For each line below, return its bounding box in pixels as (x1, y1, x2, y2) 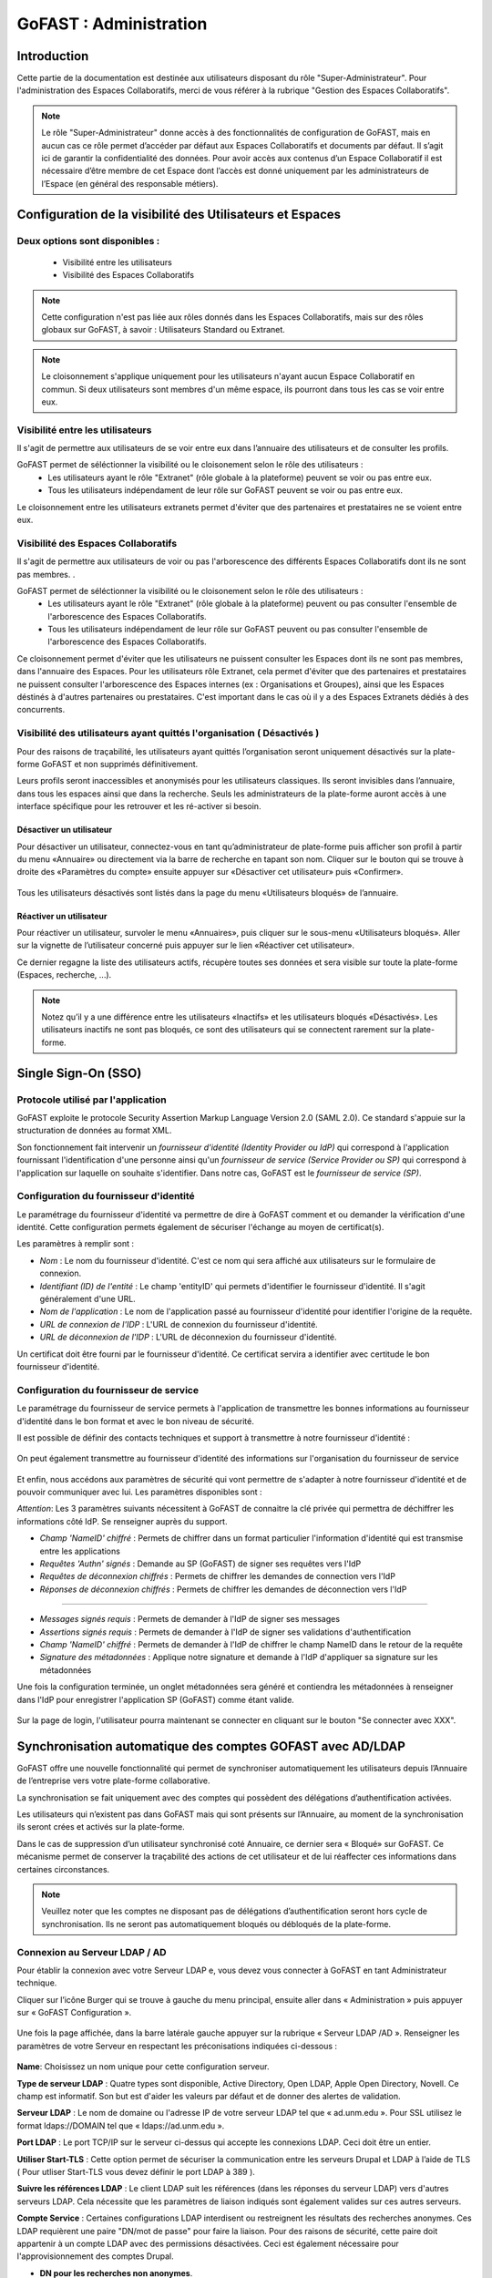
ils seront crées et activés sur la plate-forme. (16, 1821, 186, 1832)
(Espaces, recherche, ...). (16, 970, 112, 980)
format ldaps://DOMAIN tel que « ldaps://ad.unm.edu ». (16, 2119, 225, 2131)
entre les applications (39, 1545, 120, 1556)
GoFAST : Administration (16, 14, 208, 34)
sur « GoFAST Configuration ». (16, 2007, 132, 2018)
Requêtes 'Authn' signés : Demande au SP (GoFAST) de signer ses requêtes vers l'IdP (39, 1558, 362, 1569)
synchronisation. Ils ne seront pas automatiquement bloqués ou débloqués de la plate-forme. (41, 1918, 392, 1929)
